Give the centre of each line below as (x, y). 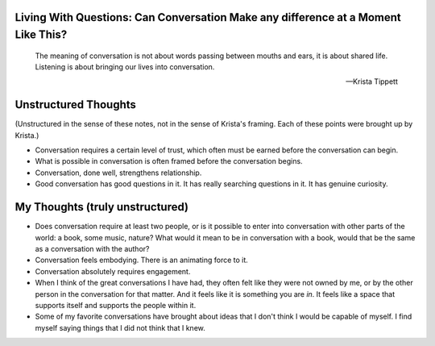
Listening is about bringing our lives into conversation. (125, 67)
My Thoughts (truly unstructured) (102, 207)
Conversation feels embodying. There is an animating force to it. (142, 260)
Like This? (41, 35)
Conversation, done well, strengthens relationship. (118, 173)
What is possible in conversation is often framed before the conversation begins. (169, 161)
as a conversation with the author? (92, 248)
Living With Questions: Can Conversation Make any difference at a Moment (208, 17)
